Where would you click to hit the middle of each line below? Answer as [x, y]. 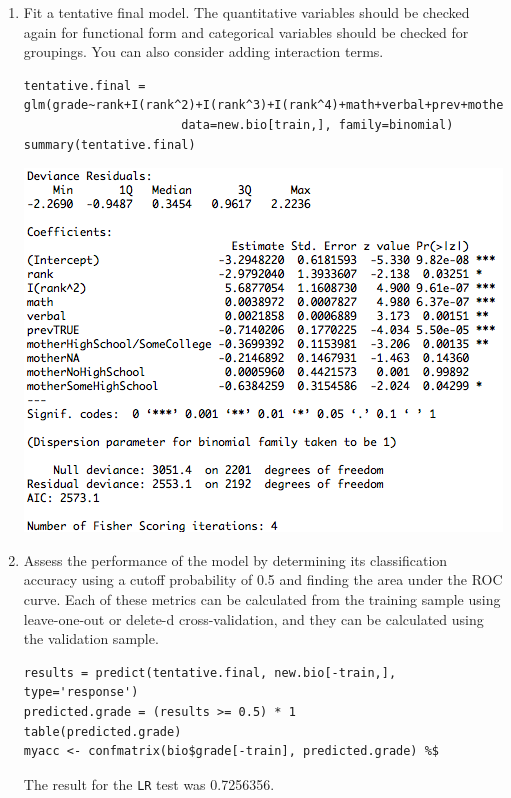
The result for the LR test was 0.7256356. [149, 783]
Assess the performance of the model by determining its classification [235, 559]
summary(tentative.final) [109, 144]
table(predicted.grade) [102, 731]
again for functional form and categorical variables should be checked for [246, 31]
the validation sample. [91, 638]
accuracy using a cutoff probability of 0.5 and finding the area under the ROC [263, 579]
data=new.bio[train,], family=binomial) [317, 124]
